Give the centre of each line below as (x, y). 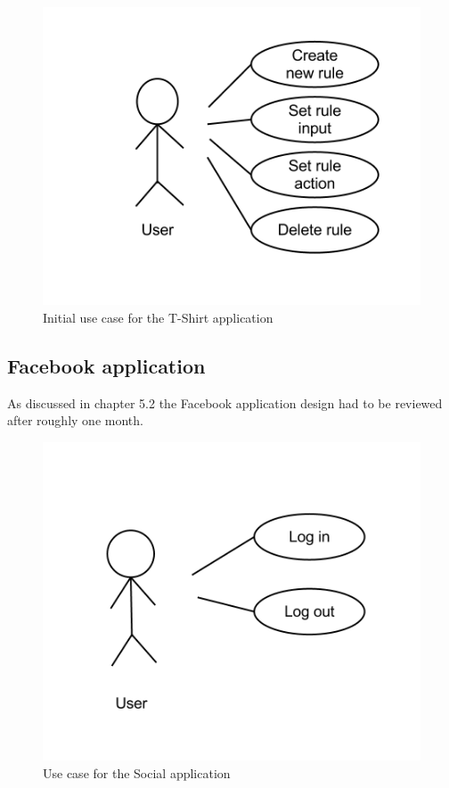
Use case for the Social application (137, 772)
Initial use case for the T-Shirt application (158, 317)
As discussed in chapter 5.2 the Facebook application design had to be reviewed (225, 402)
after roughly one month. (75, 420)
